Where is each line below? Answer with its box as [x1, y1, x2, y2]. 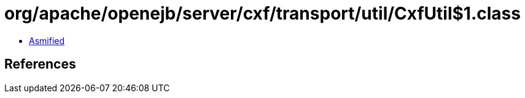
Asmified [29, 35, 65, 46]
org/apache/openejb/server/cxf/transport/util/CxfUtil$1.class [4, 3, 521, 24]
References [4, 56, 76, 72]
